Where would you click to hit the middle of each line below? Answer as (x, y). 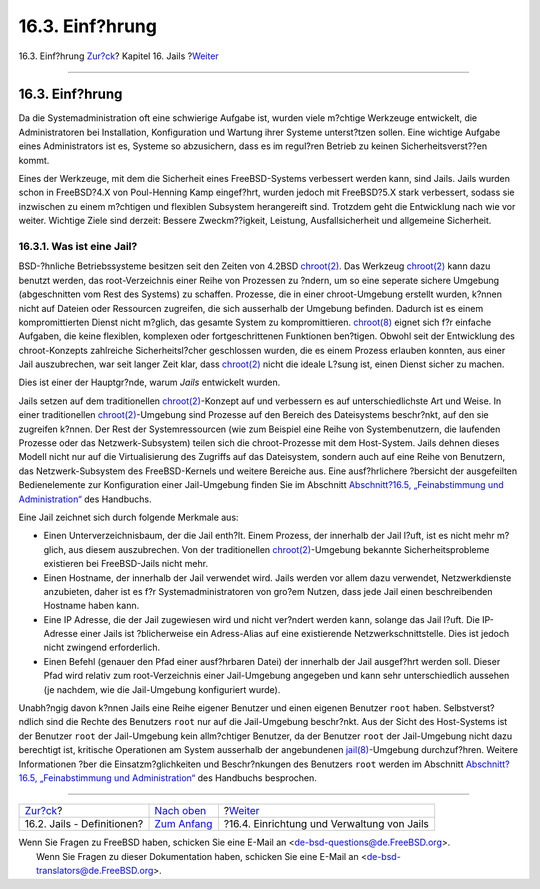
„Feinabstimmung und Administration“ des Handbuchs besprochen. (178, 778)
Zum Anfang (183, 824)
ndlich (31, 722)
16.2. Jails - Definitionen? (84, 824)
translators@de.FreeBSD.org (95, 871)
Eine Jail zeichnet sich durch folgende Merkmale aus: (128, 517)
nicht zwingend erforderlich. (102, 647)
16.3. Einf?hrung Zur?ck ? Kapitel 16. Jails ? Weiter (118, 56)
